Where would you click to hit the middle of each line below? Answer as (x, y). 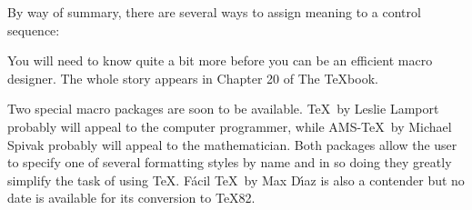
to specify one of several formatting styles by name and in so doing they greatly (230, 162)
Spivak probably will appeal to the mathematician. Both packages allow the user (232, 144)
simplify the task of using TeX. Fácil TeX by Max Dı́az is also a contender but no (236, 180)
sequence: (34, 30)
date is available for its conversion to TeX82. (131, 198)
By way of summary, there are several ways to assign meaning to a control (214, 12)
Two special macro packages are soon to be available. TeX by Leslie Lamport (223, 109)
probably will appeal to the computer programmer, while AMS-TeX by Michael (230, 126)
